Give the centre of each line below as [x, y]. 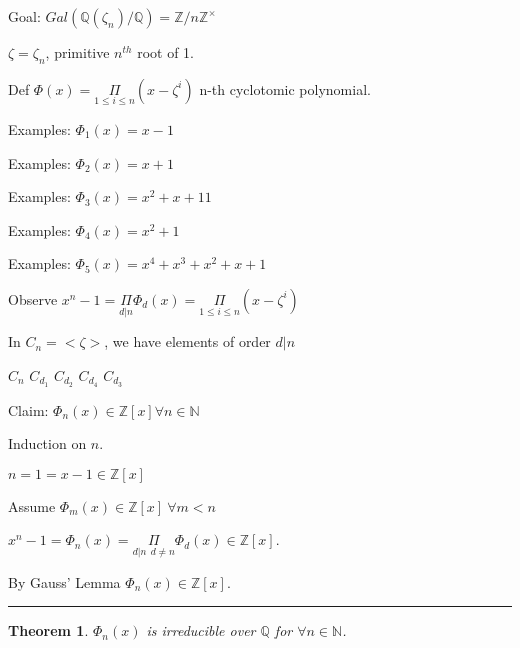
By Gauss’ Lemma [64, 581]
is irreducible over [201, 630]
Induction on [47, 443]
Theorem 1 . [48, 630]
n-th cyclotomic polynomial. [285, 88]
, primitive [77, 52]
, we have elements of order [187, 341]
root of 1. [165, 52]
